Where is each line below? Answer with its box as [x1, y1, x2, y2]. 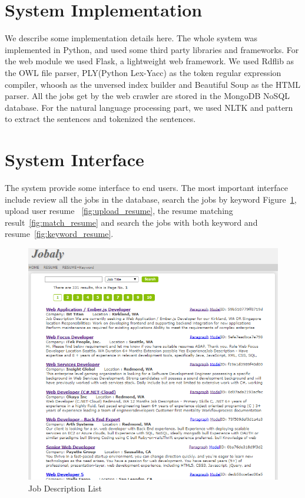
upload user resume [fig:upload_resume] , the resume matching [5, 205, 233, 217]
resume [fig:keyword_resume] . [5, 227, 114, 240]
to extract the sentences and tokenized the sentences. [5, 113, 196, 125]
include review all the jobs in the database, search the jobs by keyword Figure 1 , [5, 193, 297, 205]
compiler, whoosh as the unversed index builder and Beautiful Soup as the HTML [5, 78, 301, 90]
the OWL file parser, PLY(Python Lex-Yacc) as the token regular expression [5, 66, 281, 78]
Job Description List [28, 482, 102, 494]
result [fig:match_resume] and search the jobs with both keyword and [5, 216, 258, 228]
